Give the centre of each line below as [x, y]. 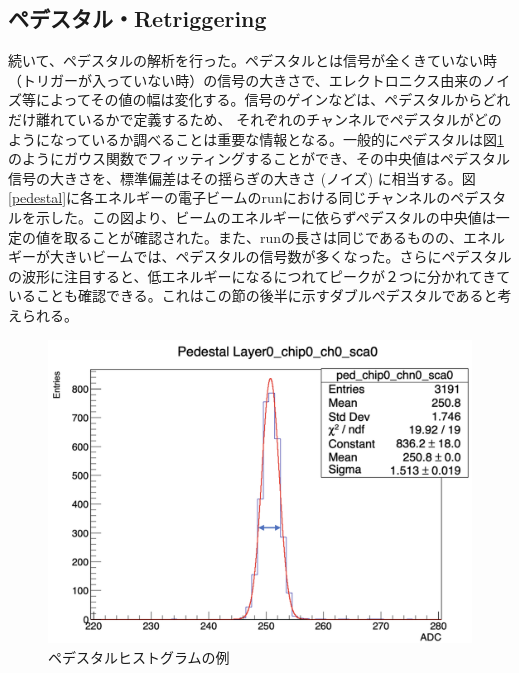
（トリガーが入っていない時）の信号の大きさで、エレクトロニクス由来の [245, 79]
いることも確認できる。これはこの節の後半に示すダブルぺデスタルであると [253, 295]
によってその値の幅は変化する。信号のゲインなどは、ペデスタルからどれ [273, 99]
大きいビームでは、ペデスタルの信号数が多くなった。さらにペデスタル [280, 256]
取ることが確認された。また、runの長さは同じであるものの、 [263, 236]
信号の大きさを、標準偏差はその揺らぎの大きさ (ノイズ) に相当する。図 [242, 177]
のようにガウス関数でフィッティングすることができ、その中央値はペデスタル [259, 158]
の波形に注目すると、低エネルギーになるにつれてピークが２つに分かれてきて [259, 275]
